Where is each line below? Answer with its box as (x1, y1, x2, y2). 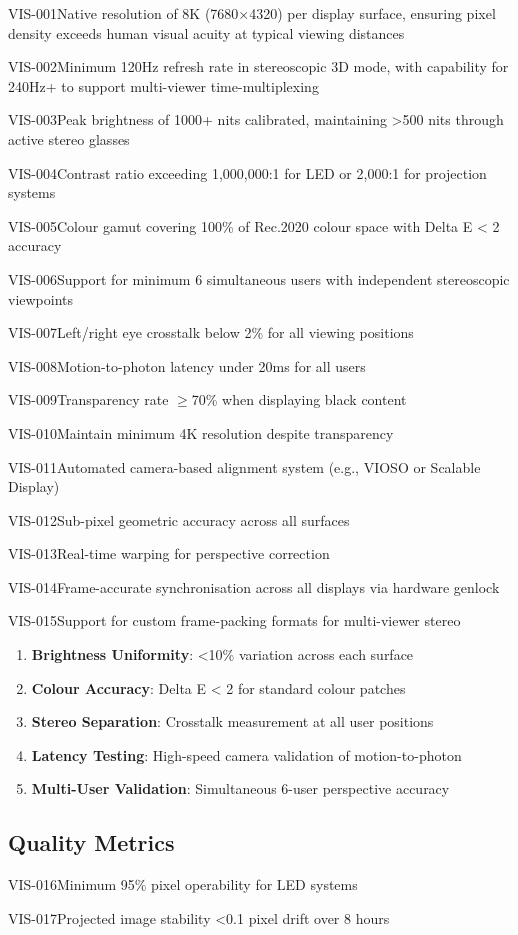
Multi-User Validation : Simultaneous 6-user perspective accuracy (31, 778, 450, 799)
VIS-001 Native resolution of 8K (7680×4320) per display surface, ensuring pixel (8, 3, 496, 23)
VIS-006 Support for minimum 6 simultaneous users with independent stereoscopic (8, 268, 510, 289)
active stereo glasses (8, 128, 130, 149)
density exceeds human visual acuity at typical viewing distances (8, 22, 405, 43)
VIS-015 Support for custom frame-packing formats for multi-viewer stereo (8, 610, 461, 631)
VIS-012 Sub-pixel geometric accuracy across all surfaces (8, 509, 350, 530)
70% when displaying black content (191, 389, 407, 410)
